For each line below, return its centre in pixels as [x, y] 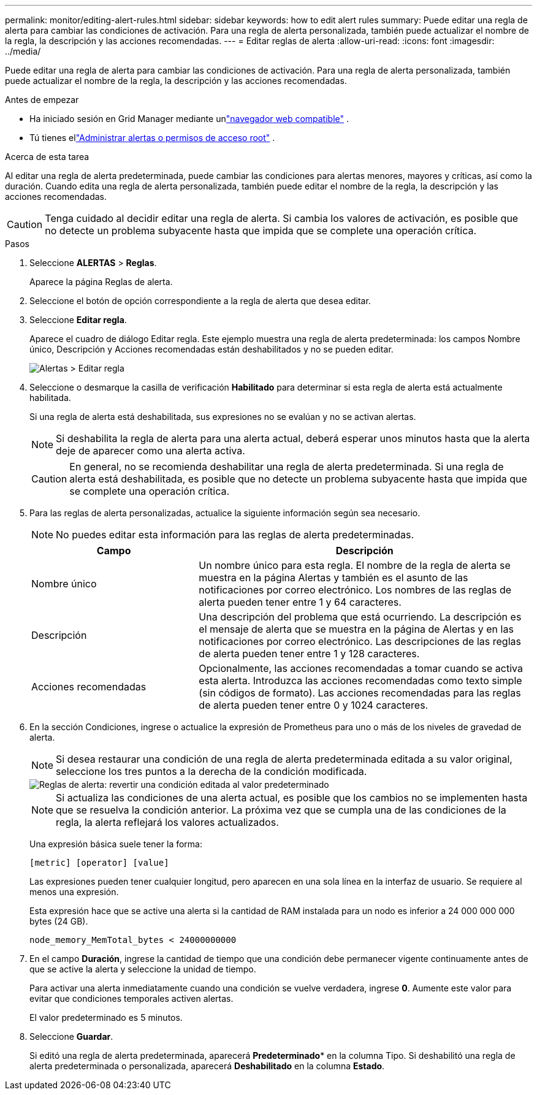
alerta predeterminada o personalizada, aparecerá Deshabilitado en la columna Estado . [207, 1066]
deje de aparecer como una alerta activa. [150, 451]
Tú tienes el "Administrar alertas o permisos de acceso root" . [152, 138]
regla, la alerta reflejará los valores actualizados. [167, 822]
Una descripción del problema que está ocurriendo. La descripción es [360, 617]
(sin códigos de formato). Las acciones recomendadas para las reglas [360, 693]
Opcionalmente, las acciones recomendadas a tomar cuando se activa [361, 668]
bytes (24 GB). [59, 921]
